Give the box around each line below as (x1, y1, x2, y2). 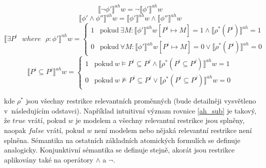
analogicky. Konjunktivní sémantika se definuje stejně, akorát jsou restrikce (4, 144, 235, 155)
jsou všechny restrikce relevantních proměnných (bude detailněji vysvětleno (26, 95, 256, 106)
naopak (4, 124, 26, 135)
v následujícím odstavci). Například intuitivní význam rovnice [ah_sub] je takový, (4, 105, 256, 115)
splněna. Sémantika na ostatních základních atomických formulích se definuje (4, 134, 240, 145)
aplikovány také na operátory (4, 154, 94, 164)
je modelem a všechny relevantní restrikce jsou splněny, (75, 115, 245, 125)
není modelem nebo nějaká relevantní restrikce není (94, 124, 252, 135)
